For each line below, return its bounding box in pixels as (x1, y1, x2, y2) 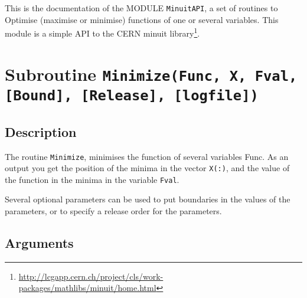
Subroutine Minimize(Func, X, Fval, (5, 61, 298, 86)
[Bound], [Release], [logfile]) (5, 87, 259, 104)
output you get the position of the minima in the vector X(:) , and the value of (5, 162, 290, 174)
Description (5, 122, 77, 140)
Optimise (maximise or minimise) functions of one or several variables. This (5, 13, 279, 25)
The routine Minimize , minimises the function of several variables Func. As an (5, 150, 289, 162)
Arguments (5, 234, 74, 252)
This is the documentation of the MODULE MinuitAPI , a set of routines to (5, 2, 278, 14)
